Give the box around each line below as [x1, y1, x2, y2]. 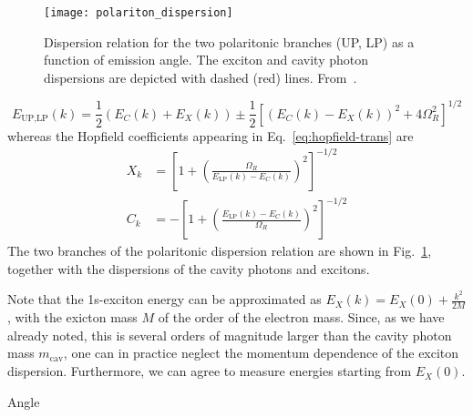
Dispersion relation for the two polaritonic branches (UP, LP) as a [44, 32, 415, 51]
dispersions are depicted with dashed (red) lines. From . [44, 67, 357, 86]
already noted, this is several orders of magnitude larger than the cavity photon [7, 325, 452, 344]
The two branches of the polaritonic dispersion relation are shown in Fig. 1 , [7, 241, 432, 260]
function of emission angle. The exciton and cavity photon [44, 50, 369, 69]
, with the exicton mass [7, 308, 138, 327]
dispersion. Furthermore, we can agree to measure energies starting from [7, 361, 412, 381]
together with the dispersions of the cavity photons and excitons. [7, 259, 370, 278]
